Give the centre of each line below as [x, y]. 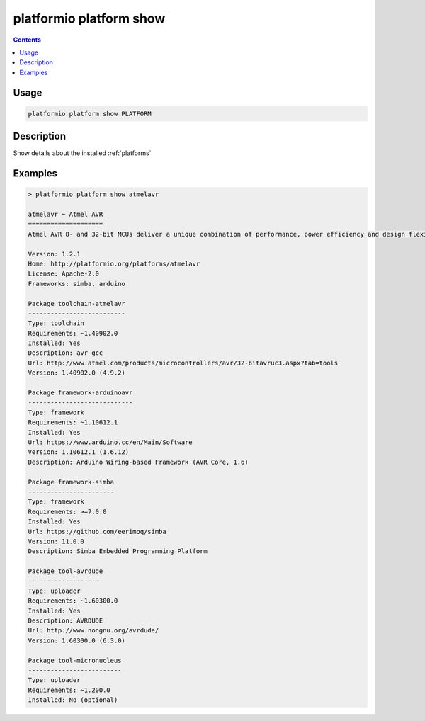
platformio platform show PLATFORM [90, 114]
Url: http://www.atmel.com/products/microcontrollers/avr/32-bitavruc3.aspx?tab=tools [183, 363]
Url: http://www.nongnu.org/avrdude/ [93, 631]
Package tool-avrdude [66, 571]
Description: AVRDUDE [66, 621]
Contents [27, 40]
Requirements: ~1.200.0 [69, 690]
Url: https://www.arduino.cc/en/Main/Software [110, 442]
